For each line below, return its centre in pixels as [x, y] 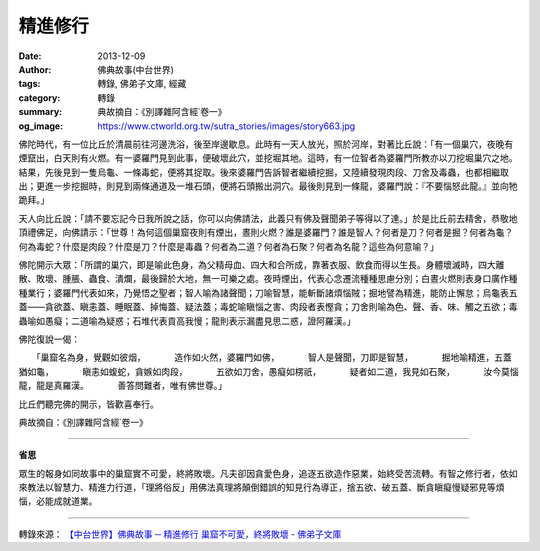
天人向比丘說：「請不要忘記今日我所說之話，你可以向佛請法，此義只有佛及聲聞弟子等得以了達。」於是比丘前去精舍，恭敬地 [268, 218]
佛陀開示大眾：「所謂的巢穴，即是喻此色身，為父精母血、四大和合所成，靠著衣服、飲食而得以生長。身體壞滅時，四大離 [261, 265]
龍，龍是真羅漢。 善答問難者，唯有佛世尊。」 [122, 386]
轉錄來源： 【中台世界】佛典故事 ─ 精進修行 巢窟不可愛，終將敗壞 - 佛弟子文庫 [180, 534]
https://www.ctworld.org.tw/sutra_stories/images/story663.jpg [226, 126]
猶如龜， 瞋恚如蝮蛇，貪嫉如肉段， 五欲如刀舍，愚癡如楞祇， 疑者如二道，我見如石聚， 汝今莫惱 [268, 371]
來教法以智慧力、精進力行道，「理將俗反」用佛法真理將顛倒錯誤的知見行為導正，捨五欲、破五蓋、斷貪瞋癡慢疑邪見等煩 [261, 487]
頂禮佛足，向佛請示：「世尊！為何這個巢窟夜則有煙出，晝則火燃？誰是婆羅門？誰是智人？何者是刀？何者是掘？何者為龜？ [266, 232]
